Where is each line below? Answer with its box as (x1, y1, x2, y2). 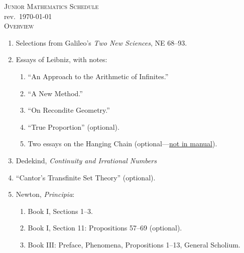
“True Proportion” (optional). (28, 121, 119, 132)
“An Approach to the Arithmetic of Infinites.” (28, 71, 169, 81)
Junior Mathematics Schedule (4, 1, 99, 11)
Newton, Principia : (16, 189, 75, 199)
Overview (4, 21, 34, 31)
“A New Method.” (28, 88, 83, 98)
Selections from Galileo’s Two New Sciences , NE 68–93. (16, 37, 187, 48)
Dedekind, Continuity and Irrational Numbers (16, 155, 157, 165)
